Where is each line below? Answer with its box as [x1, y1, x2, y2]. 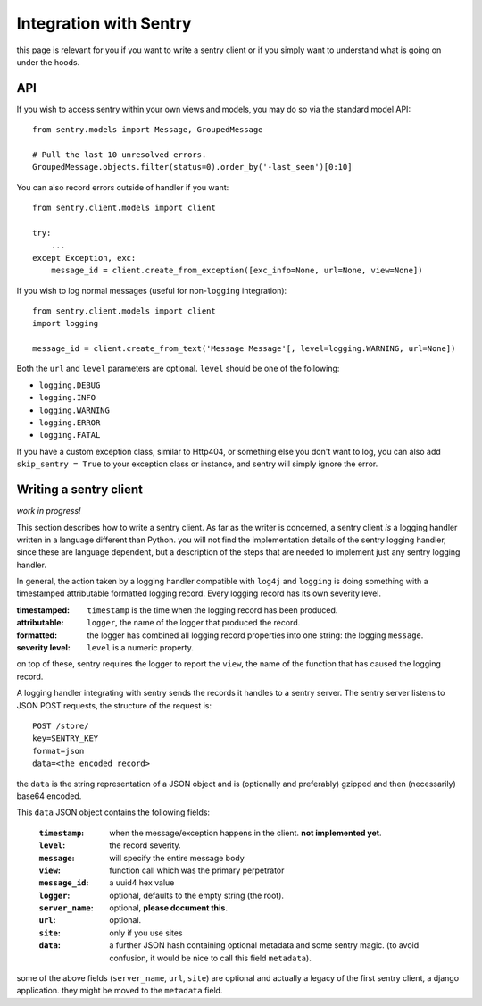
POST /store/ [32, 720, 89, 731]
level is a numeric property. [87, 642, 194, 653]
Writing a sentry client [16, 482, 143, 498]
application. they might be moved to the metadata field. [16, 985, 223, 996]
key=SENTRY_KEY [32, 734, 99, 743]
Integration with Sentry [16, 13, 192, 33]
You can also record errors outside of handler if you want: [16, 181, 229, 192]
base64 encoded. [16, 791, 82, 801]
